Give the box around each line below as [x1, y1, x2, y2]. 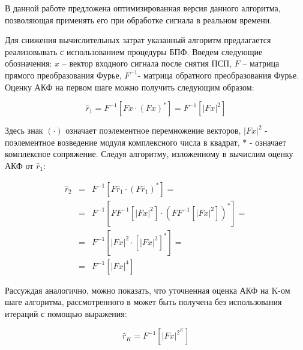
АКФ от [5, 159, 34, 171]
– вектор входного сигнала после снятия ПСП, [62, 57, 232, 70]
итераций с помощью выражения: [5, 307, 127, 319]
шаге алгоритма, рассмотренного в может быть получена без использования [5, 295, 282, 308]
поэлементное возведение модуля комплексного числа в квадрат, [5, 135, 240, 148]
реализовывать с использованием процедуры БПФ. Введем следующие [5, 45, 263, 58]
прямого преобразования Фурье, [5, 68, 122, 81]
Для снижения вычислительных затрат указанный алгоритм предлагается [5, 34, 271, 46]
